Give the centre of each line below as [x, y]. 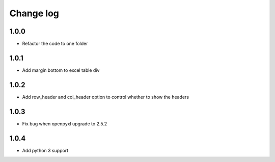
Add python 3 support [45, 150]
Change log [34, 13]
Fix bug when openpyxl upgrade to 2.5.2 [65, 124]
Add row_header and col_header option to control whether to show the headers [106, 97]
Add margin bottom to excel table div [61, 70]
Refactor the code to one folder [55, 44]
